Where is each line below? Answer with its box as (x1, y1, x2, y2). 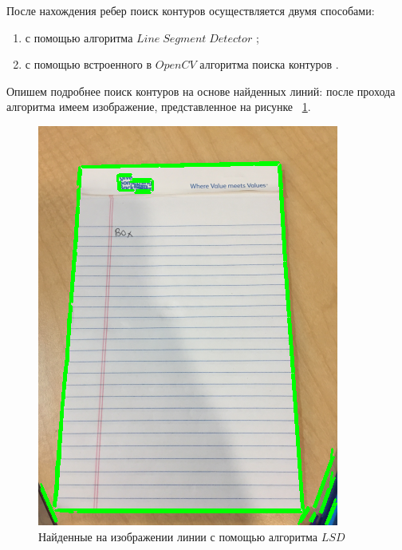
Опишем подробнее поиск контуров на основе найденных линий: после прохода (6, 82, 396, 99)
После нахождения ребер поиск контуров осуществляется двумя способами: (6, 2, 375, 18)
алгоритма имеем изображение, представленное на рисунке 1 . (6, 98, 311, 115)
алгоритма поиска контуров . (199, 56, 339, 73)
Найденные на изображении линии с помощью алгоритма (38, 528, 318, 544)
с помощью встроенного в (25, 56, 152, 73)
